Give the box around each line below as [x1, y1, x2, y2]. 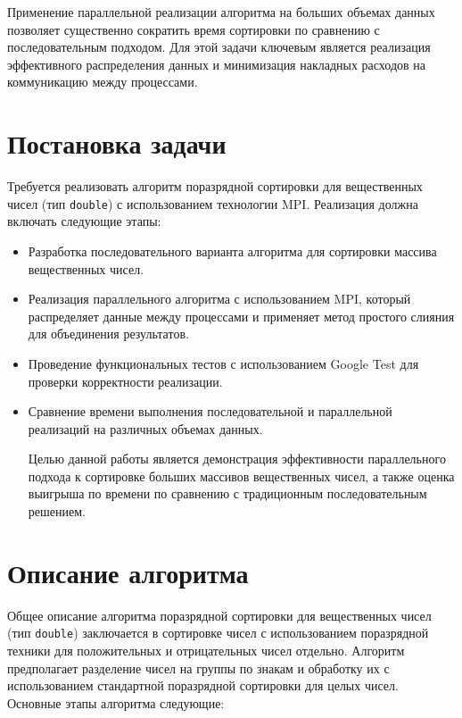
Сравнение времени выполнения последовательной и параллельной [28, 402, 392, 421]
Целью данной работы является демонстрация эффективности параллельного [28, 449, 446, 468]
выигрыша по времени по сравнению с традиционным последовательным [28, 484, 427, 503]
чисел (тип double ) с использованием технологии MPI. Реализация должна [7, 194, 418, 213]
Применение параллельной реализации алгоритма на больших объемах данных [7, 3, 435, 21]
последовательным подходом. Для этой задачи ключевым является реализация [7, 38, 431, 56]
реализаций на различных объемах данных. [28, 419, 263, 438]
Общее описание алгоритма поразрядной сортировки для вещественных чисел [7, 605, 432, 624]
